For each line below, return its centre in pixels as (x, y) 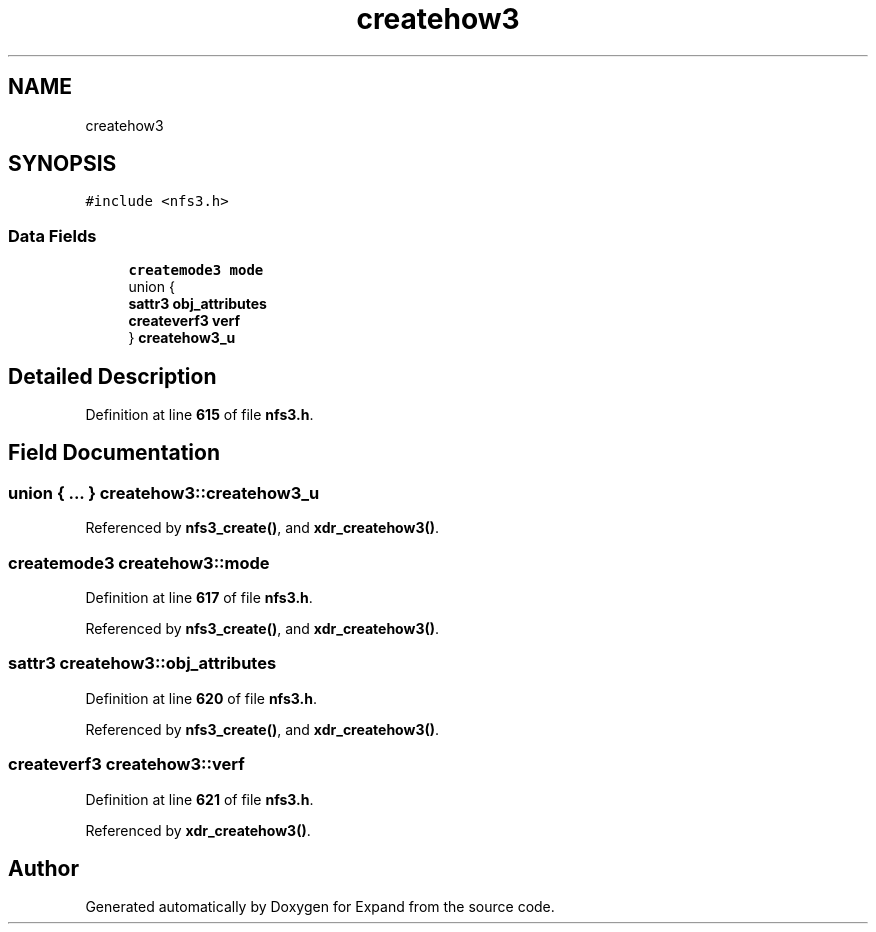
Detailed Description (112, 376)
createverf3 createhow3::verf (126, 764)
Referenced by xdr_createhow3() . (198, 830)
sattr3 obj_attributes (197, 304)
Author (43, 868)
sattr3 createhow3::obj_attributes (142, 663)
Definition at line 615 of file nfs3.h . (199, 415)
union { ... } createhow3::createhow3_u (164, 492)
